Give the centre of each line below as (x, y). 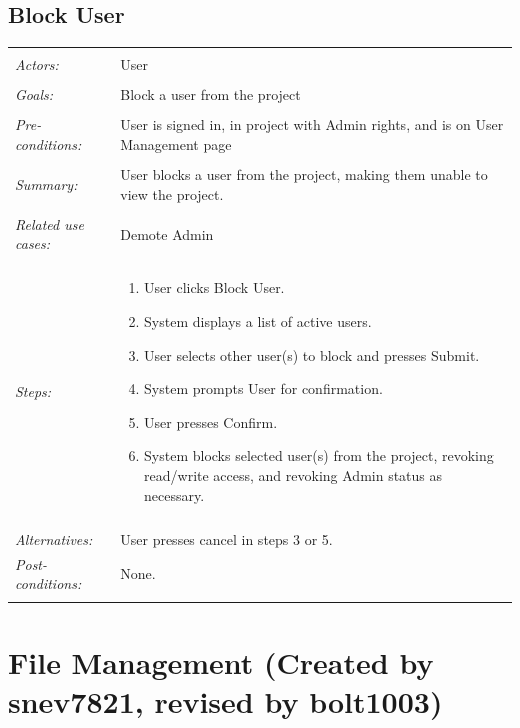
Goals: (34, 94)
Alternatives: (54, 538)
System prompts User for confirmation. (263, 388)
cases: (33, 243)
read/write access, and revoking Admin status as (293, 475)
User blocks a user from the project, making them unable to (304, 174)
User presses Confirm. (211, 421)
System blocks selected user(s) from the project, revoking (319, 455)
